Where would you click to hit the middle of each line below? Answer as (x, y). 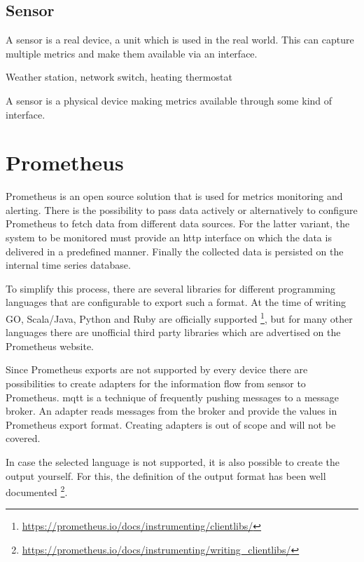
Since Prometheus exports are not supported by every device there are (157, 369)
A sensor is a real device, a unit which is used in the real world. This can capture (180, 40)
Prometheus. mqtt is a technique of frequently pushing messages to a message (173, 397)
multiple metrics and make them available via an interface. (132, 53)
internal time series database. (68, 265)
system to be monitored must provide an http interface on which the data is (169, 237)
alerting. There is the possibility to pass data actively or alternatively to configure (182, 209)
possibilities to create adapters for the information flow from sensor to (156, 383)
